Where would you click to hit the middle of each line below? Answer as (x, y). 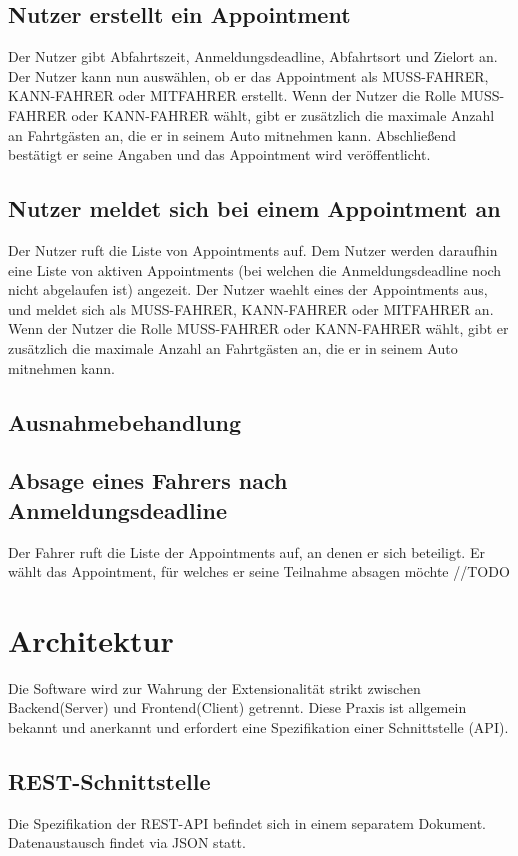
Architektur (91, 639)
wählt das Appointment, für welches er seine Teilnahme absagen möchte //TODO (259, 571)
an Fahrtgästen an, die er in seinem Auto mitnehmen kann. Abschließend (232, 134)
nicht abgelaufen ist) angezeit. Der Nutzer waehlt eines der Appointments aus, (248, 289)
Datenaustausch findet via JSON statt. (127, 842)
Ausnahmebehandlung (125, 421)
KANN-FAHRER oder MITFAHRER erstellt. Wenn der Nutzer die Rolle (232, 95)
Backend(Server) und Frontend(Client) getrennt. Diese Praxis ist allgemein (237, 707)
